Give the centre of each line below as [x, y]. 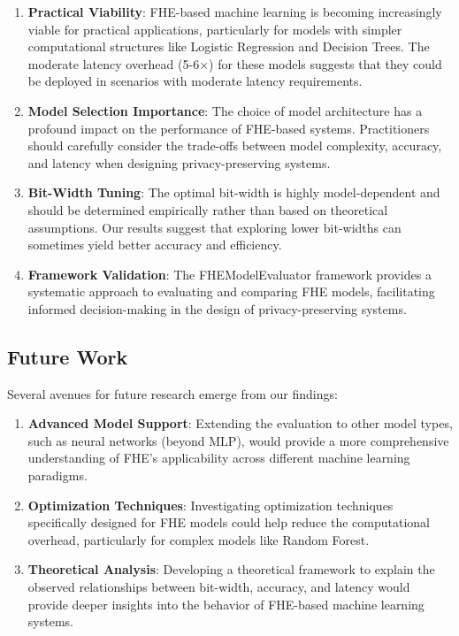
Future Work [68, 356]
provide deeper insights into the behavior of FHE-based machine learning [226, 604]
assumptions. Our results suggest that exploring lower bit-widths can [214, 227]
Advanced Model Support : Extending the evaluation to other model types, [240, 423]
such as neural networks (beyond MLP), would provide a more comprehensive [238, 440]
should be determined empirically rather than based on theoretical [208, 209]
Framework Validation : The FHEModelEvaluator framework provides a [229, 274]
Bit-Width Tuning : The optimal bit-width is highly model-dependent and [234, 192]
